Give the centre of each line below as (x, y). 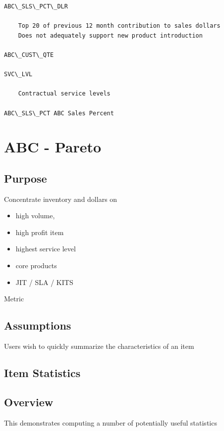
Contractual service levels (64, 94)
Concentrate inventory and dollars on (61, 199)
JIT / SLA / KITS (44, 282)
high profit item (40, 232)
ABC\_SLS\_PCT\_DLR (36, 6)
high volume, (35, 215)
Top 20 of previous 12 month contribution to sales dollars (119, 26)
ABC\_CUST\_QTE (29, 55)
